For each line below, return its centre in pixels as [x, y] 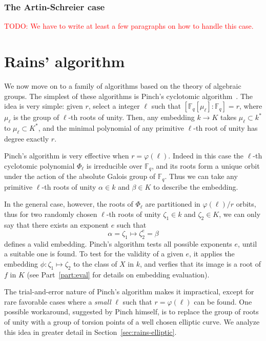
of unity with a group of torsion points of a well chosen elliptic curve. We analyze [132, 322]
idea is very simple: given [44, 106]
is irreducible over [114, 165]
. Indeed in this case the [206, 156]
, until [248, 243]
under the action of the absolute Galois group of [80, 176]
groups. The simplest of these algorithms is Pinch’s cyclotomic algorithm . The [128, 96]
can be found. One [223, 301]
